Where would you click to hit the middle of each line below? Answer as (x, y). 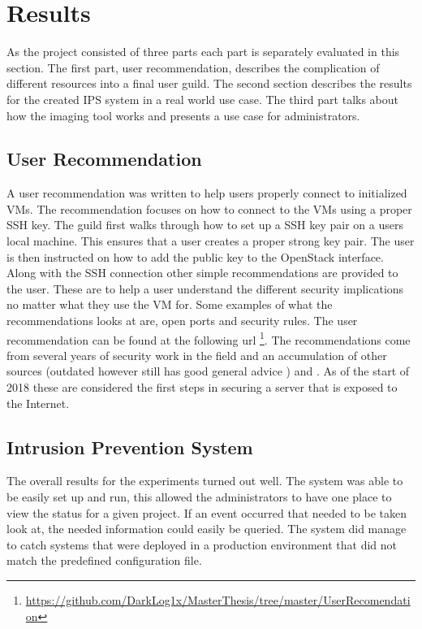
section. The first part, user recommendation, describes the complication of (193, 67)
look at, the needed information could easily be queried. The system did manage (207, 529)
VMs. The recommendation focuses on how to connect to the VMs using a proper (209, 208)
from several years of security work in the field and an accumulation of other (197, 355)
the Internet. (38, 403)
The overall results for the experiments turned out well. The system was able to (205, 481)
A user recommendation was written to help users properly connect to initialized (207, 193)
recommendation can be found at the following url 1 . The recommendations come (209, 338)
